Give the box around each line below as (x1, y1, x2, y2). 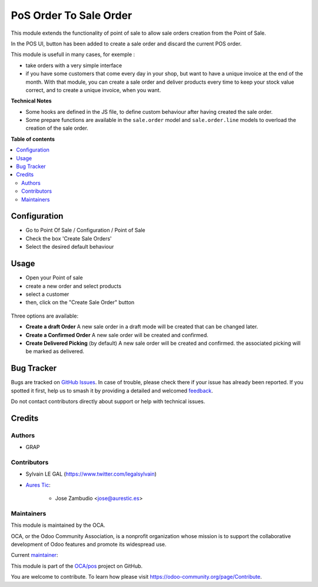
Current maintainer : (11, 552, 58, 559)
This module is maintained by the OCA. (11, 522, 105, 529)
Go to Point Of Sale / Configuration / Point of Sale (25, 227, 145, 234)
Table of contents (11, 136, 55, 143)
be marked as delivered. (25, 348, 85, 355)
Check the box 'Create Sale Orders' (25, 235, 112, 242)
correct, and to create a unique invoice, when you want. (25, 86, 161, 94)
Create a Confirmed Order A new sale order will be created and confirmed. (25, 331, 208, 338)
